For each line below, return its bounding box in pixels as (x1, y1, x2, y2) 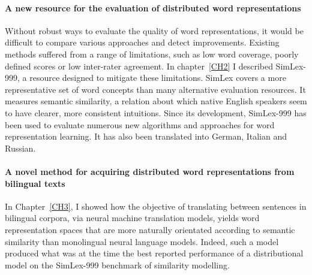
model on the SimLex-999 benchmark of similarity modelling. (5, 258, 230, 271)
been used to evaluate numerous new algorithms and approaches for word (5, 118, 275, 131)
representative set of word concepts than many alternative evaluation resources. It (5, 83, 306, 95)
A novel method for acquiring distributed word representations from (5, 165, 295, 177)
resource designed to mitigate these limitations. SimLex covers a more (29, 71, 286, 84)
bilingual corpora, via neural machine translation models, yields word (5, 211, 260, 224)
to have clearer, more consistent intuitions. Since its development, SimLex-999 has (5, 106, 307, 119)
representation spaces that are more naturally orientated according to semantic (5, 223, 295, 235)
